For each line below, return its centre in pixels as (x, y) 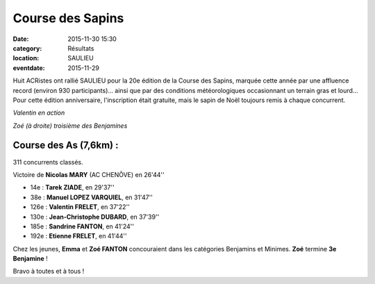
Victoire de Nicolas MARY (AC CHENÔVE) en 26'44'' (89, 174)
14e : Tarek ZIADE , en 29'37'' (72, 187)
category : (27, 48)
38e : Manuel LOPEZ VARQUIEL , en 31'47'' (91, 197)
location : (26, 58)
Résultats (81, 48)
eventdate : (29, 68)
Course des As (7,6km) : (66, 145)
